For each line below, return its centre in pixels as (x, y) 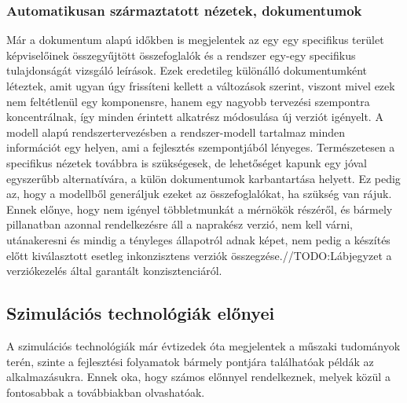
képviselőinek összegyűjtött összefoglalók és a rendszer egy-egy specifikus (181, 55)
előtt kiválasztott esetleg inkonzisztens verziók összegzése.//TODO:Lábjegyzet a (199, 255)
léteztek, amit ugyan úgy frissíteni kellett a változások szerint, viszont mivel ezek (201, 86)
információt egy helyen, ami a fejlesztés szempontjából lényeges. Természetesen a (201, 147)
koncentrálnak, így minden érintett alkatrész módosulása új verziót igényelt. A (195, 117)
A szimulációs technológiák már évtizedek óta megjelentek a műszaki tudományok (203, 345)
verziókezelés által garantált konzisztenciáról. (114, 271)
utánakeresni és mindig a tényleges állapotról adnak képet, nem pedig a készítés (198, 239)
